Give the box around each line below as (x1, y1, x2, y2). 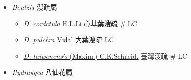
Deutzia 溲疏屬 (12, 2, 57, 12)
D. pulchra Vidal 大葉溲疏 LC (23, 34, 114, 45)
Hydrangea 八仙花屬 (12, 67, 73, 77)
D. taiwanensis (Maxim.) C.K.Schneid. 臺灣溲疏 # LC (23, 50, 188, 61)
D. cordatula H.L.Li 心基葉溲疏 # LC (23, 18, 137, 28)
